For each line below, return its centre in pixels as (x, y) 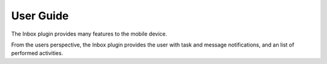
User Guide (40, 16)
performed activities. (37, 53)
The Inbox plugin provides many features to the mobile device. (89, 34)
